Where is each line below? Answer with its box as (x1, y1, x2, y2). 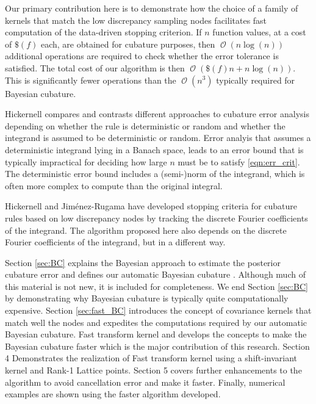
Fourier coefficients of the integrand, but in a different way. (5, 236, 226, 248)
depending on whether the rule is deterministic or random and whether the (5, 119, 285, 132)
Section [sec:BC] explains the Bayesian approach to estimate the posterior (5, 256, 281, 269)
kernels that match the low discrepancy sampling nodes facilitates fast (5, 13, 267, 26)
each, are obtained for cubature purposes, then (40, 37, 215, 50)
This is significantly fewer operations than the (5, 73, 176, 86)
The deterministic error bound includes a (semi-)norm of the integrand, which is (5, 167, 305, 180)
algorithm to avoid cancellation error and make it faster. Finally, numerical (5, 375, 285, 388)
